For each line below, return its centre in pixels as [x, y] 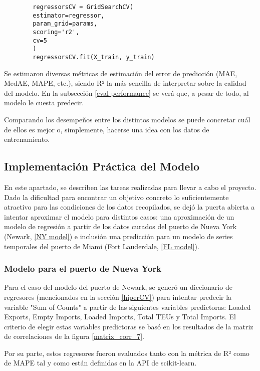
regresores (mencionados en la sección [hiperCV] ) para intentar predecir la [118, 297]
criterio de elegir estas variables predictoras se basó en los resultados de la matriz [129, 326]
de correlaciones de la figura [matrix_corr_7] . [74, 336]
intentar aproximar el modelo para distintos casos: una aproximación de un [119, 216]
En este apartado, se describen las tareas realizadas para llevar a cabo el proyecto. [130, 187]
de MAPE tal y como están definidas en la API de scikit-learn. [100, 363]
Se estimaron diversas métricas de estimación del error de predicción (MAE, [121, 73]
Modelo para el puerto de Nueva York [83, 268]
